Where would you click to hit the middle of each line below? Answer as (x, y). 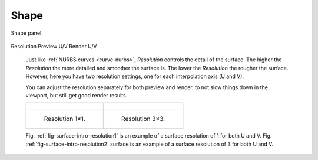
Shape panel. (27, 33)
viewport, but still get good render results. (77, 95)
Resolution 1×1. (64, 119)
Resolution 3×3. (143, 119)
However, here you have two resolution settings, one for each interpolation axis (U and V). (135, 76)
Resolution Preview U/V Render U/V (54, 46)
